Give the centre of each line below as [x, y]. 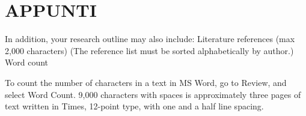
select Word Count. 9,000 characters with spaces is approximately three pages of [153, 94]
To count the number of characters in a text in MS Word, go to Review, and [146, 82]
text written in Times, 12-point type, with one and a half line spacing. [134, 106]
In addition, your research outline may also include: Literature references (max [150, 39]
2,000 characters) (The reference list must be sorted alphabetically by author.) [149, 50]
